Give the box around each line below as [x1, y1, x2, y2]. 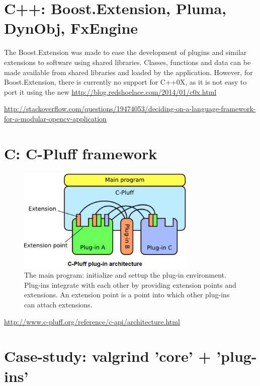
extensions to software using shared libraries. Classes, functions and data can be [4, 56, 251, 67]
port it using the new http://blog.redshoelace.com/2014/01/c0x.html [4, 86, 217, 97]
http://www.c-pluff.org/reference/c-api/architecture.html [4, 316, 180, 327]
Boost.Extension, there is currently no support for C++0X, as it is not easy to [4, 77, 247, 87]
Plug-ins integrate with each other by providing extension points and [24, 279, 236, 290]
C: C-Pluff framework [4, 143, 157, 163]
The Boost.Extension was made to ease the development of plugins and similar [4, 47, 247, 57]
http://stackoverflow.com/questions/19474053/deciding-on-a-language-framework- [4, 103, 256, 114]
